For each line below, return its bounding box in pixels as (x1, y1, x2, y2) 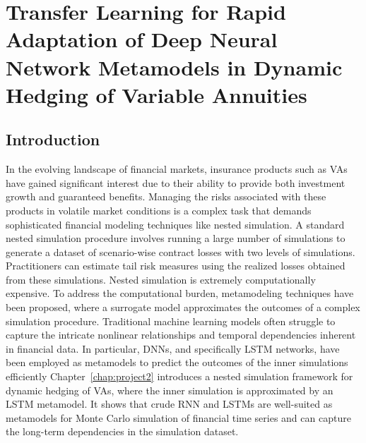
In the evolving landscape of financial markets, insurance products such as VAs (6, 162, 348, 176)
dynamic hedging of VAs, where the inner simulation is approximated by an (6, 382, 333, 397)
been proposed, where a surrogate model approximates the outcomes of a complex (6, 300, 360, 315)
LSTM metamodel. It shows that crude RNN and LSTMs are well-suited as (6, 396, 333, 411)
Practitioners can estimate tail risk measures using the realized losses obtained (6, 258, 346, 273)
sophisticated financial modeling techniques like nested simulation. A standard (6, 217, 345, 231)
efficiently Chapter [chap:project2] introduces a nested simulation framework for (6, 369, 353, 384)
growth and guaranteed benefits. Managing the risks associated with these (6, 189, 326, 204)
